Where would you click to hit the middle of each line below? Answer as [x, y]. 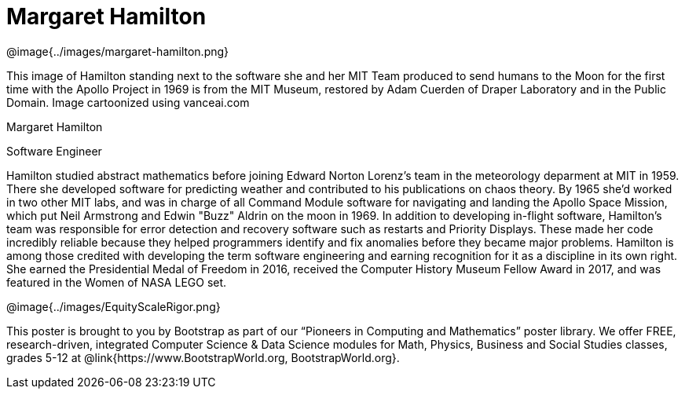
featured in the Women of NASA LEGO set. [117, 282]
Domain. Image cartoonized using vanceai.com [128, 102]
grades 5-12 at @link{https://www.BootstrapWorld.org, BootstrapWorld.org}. [203, 357]
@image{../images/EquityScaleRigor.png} [114, 306]
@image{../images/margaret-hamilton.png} [118, 51]
